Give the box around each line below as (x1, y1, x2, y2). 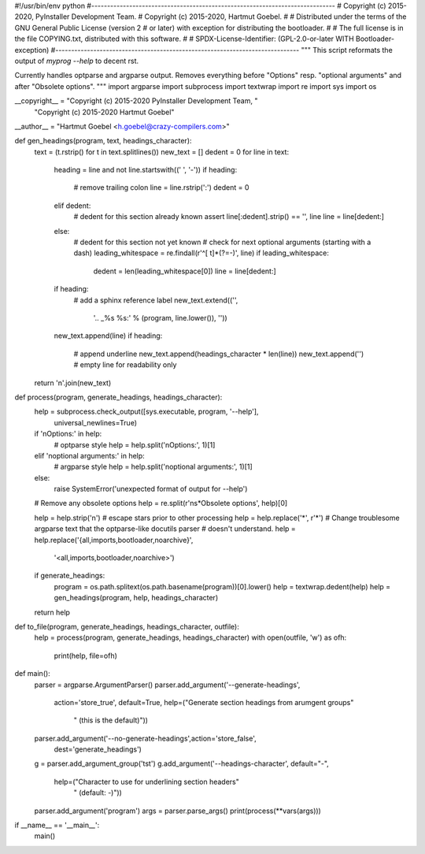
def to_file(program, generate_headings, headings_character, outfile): (14, 622, 239, 631)
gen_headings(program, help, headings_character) (54, 593, 219, 603)
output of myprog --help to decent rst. (14, 56, 139, 65)
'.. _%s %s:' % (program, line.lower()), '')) (93, 313, 227, 322)
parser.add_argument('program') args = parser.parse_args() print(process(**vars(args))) (34, 806, 322, 815)
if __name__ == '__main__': (14, 820, 100, 830)
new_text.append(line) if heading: (54, 331, 163, 340)
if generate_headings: (34, 571, 105, 581)
